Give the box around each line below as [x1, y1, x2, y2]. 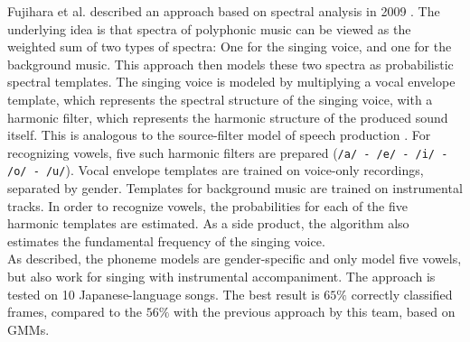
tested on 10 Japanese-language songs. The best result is [7, 284, 320, 303]
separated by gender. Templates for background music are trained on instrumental [7, 179, 463, 198]
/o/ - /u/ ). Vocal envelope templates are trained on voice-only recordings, [7, 161, 424, 180]
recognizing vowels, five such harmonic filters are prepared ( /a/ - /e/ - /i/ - [7, 143, 448, 162]
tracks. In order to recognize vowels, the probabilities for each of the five [7, 196, 408, 215]
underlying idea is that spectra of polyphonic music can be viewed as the [7, 19, 411, 38]
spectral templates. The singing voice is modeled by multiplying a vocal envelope [7, 72, 456, 91]
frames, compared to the [7, 302, 143, 321]
